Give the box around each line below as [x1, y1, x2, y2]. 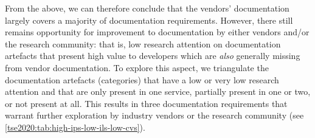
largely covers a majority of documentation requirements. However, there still [5, 13, 293, 26]
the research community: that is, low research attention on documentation [5, 37, 281, 50]
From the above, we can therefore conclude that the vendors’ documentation [5, 2, 289, 14]
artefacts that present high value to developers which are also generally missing [5, 49, 300, 62]
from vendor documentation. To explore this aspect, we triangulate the [5, 61, 269, 74]
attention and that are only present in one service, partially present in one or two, [5, 85, 311, 98]
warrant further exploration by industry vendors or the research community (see [5, 109, 304, 122]
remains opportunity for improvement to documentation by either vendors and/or [5, 26, 310, 38]
